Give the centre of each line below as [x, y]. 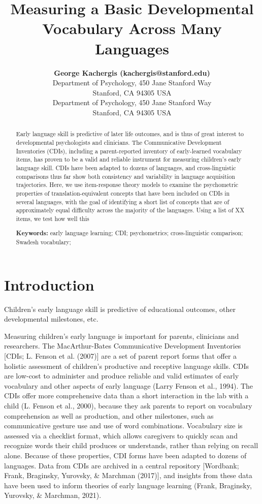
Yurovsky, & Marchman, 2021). [53, 495]
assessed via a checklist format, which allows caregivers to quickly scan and [121, 435]
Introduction [49, 284]
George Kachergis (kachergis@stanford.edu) [132, 72]
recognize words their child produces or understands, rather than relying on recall [131, 445]
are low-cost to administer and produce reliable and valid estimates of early [122, 376]
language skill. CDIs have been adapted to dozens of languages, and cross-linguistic [126, 167]
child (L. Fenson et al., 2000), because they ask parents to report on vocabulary [128, 405]
